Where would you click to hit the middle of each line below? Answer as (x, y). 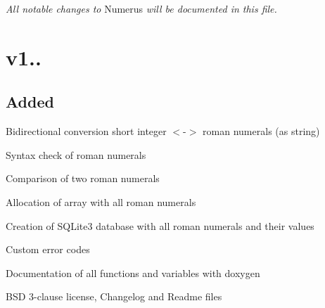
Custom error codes (48, 249)
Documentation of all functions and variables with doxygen (133, 272)
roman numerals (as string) (261, 131)
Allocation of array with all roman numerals (101, 201)
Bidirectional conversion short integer (86, 131)
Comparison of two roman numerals (83, 178)
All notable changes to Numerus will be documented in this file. (141, 8)
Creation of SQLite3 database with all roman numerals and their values (160, 225)
